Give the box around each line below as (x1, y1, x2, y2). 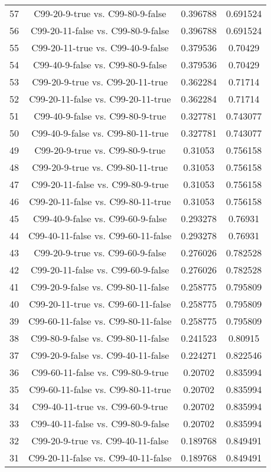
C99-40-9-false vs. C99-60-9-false (33, 212, 167, 225)
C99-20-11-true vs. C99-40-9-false (31, 41, 169, 54)
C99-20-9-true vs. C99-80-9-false (34, 6, 166, 20)
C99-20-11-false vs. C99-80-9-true (31, 177, 169, 191)
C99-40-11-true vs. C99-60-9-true (32, 400, 168, 413)
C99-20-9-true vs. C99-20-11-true (32, 75, 168, 88)
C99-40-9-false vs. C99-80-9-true (34, 109, 166, 123)
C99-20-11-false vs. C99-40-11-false (28, 451, 172, 464)
